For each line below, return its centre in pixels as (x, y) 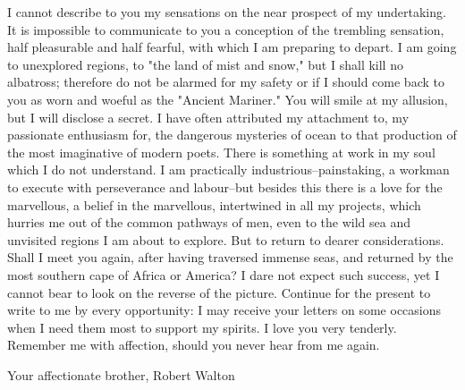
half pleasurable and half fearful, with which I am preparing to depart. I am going (232, 47)
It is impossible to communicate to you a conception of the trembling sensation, (226, 29)
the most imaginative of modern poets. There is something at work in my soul (221, 152)
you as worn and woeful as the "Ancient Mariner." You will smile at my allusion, (228, 99)
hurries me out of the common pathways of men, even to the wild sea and (209, 222)
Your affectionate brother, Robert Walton (121, 374)
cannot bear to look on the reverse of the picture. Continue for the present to (219, 292)
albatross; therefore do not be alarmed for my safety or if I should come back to (226, 82)
